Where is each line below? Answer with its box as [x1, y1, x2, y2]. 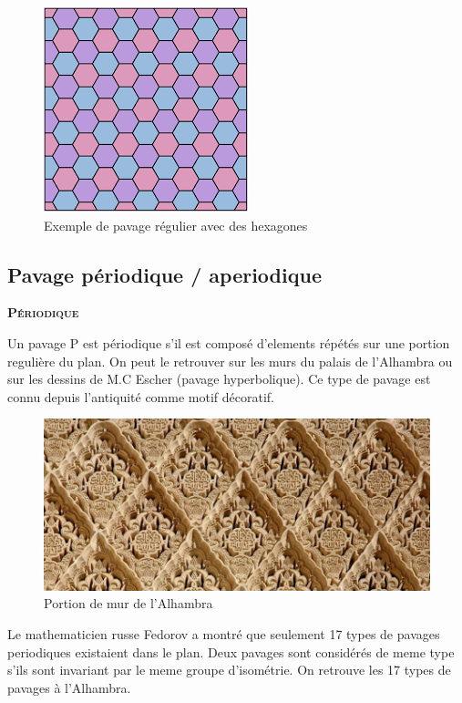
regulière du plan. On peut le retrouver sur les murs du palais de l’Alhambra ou [7, 351, 453, 370]
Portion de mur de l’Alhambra [44, 594, 213, 613]
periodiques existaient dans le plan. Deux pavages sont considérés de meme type [7, 642, 455, 661]
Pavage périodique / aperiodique [7, 260, 322, 288]
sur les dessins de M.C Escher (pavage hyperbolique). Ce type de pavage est [7, 369, 431, 388]
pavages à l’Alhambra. [7, 677, 131, 697]
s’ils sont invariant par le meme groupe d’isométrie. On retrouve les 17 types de [7, 660, 451, 679]
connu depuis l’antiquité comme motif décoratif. [7, 387, 274, 406]
